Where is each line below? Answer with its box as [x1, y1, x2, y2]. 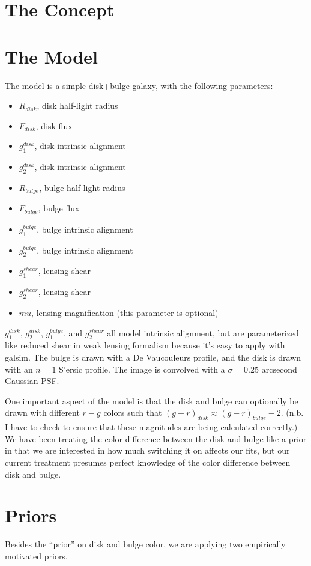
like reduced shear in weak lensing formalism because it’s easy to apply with [5, 339, 285, 351]
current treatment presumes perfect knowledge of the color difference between [5, 455, 291, 468]
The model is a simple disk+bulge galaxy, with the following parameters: [5, 79, 273, 91]
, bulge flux [38, 202, 80, 215]
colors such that [103, 406, 162, 419]
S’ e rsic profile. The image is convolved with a [59, 362, 225, 375]
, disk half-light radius [37, 99, 118, 112]
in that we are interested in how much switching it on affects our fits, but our [5, 444, 290, 457]
